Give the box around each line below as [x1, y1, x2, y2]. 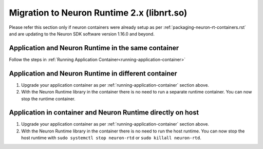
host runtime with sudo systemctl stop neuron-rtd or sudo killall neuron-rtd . [21, 135, 202, 141]
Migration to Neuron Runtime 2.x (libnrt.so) [9, 7, 188, 18]
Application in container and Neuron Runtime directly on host [9, 109, 199, 117]
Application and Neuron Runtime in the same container [9, 44, 179, 52]
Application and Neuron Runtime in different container [9, 69, 177, 77]
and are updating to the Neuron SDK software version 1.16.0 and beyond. [9, 31, 155, 37]
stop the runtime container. [21, 95, 75, 102]
